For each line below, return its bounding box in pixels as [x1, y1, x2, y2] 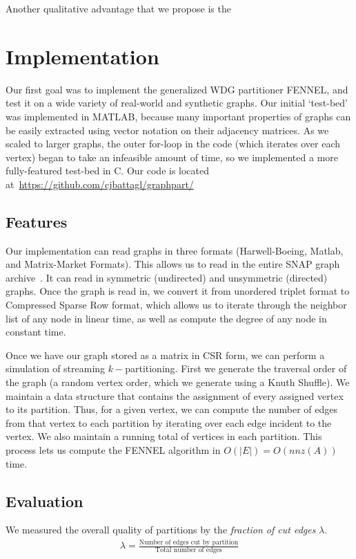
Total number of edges [155, 547, 222, 554]
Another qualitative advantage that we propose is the [6, 1, 231, 15]
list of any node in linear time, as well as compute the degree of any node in [6, 311, 327, 325]
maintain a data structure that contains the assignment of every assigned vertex [6, 388, 344, 403]
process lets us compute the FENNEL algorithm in [6, 442, 221, 457]
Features [6, 210, 68, 232]
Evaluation [6, 490, 83, 511]
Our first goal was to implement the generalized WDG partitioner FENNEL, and [6, 82, 348, 96]
